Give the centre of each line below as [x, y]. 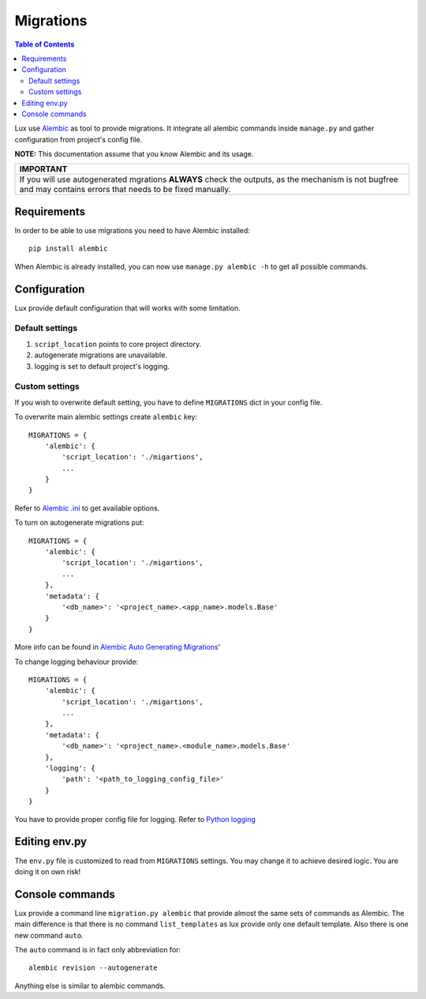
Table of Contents [45, 44]
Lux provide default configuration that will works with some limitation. [127, 307]
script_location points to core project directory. [118, 344]
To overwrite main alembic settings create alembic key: [106, 417]
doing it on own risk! [48, 871]
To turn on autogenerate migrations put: [80, 522]
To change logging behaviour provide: [77, 662]
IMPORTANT [43, 169]
